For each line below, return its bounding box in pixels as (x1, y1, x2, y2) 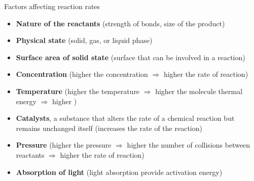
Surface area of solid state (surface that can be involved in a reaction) (16, 52, 245, 62)
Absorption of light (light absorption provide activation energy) (16, 166, 223, 177)
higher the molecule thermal (155, 85, 243, 96)
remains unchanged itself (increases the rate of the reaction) (16, 122, 202, 133)
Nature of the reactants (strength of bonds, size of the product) (16, 18, 225, 28)
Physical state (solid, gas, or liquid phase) (16, 35, 153, 46)
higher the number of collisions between (127, 140, 250, 150)
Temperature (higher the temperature (16, 85, 140, 96)
